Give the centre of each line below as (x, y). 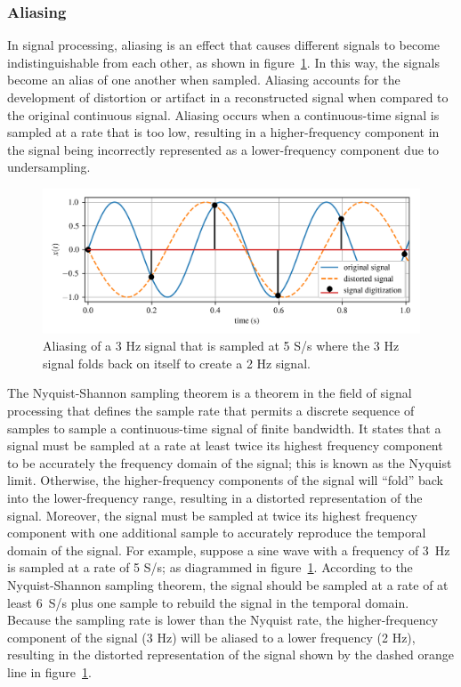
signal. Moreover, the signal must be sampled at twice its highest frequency (212, 515)
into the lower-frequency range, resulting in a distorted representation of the (215, 498)
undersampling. (49, 167)
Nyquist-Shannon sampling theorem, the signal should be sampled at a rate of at (228, 585)
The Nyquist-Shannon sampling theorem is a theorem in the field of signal (210, 393)
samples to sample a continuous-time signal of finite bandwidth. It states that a (224, 428)
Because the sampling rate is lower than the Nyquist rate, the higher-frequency (223, 620)
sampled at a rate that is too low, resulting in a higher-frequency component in (223, 132)
